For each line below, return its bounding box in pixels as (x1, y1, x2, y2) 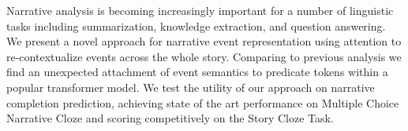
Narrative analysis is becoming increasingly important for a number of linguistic (6, 2, 394, 18)
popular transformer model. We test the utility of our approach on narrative (6, 78, 375, 95)
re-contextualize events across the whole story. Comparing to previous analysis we (6, 48, 402, 64)
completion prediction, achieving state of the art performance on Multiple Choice (6, 94, 399, 111)
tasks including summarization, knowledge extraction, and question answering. (6, 17, 386, 34)
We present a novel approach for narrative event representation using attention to (6, 33, 402, 49)
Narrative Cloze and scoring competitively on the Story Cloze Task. (6, 110, 334, 126)
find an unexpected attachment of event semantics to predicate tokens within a (6, 64, 388, 80)
